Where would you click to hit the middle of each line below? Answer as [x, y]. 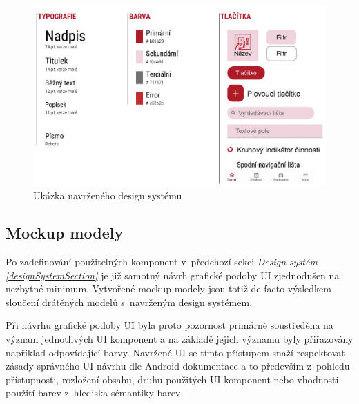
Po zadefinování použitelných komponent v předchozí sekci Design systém [162, 262]
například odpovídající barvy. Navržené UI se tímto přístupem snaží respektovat [175, 352]
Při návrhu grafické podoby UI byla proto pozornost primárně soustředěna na [169, 325]
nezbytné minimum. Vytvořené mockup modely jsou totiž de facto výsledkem [168, 289]
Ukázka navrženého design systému [108, 195]
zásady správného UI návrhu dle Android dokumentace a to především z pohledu [178, 366]
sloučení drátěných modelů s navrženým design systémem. [129, 302]
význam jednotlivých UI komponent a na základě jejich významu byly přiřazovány [179, 339]
